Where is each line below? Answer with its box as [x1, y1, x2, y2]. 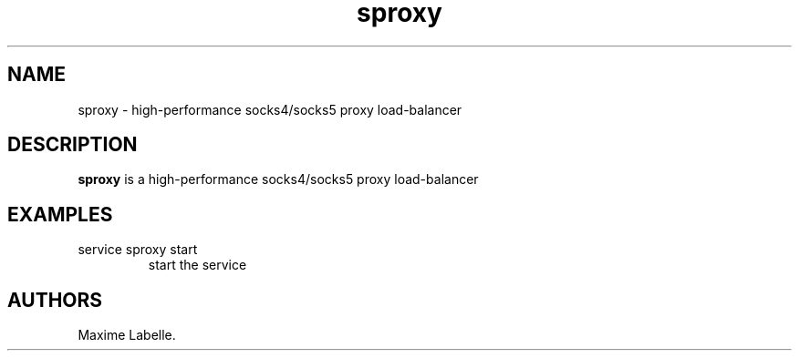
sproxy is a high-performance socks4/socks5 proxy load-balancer [78, 171, 479, 188]
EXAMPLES [7, 202, 113, 226]
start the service [148, 257, 247, 273]
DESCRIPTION [7, 133, 138, 157]
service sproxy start [78, 241, 198, 258]
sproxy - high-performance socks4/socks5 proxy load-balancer [78, 101, 462, 118]
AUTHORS [7, 288, 103, 312]
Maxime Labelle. [78, 327, 176, 343]
